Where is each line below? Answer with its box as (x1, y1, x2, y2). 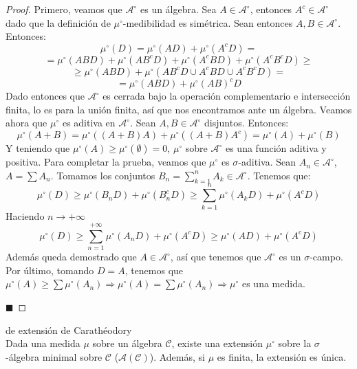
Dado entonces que (6, 89, 85, 103)
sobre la (278, 336, 312, 350)
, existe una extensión (171, 336, 263, 350)
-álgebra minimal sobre (6, 349, 102, 364)
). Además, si (149, 349, 205, 364)
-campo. (310, 249, 343, 264)
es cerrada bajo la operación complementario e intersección (102, 89, 351, 103)
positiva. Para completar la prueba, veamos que (6, 155, 206, 169)
